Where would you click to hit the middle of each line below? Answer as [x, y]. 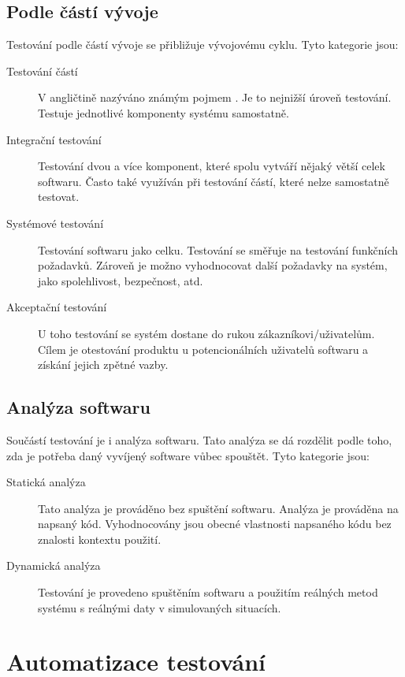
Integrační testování [54, 139]
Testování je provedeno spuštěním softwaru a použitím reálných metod [208, 592]
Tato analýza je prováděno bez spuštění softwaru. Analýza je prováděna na [218, 508]
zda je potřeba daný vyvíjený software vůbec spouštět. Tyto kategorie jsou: [188, 455]
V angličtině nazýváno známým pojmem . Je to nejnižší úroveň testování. [215, 97]
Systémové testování [55, 223]
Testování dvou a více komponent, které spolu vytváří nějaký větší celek [212, 166]
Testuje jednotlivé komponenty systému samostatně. [163, 112]
